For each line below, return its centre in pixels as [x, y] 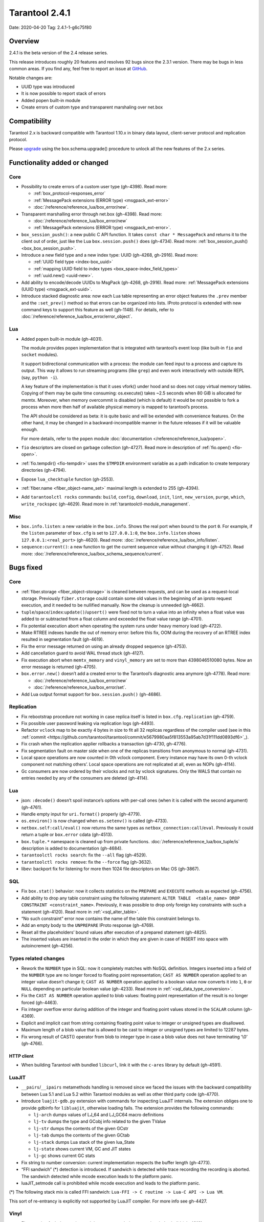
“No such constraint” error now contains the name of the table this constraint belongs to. [111, 918]
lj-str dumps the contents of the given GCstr [81, 1128]
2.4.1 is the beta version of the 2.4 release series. [59, 53]
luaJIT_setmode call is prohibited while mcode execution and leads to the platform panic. [111, 1183]
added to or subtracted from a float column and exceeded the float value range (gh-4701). [112, 619]
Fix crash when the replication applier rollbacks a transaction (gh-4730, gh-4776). [104, 744]
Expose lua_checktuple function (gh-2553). [68, 479]
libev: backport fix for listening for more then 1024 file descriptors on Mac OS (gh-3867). [111, 869]
